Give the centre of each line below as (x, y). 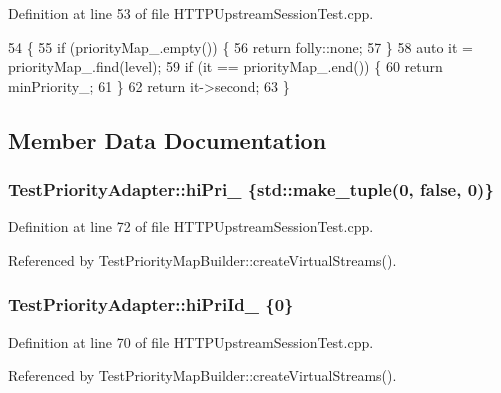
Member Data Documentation (167, 139)
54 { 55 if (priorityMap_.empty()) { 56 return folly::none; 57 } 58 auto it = (240, 46)
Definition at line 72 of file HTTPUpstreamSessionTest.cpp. (191, 226)
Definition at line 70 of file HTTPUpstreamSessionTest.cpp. (191, 341)
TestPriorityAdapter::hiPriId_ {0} (151, 304)
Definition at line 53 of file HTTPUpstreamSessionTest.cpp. (191, 13)
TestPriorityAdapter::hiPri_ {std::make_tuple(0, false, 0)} (251, 189)
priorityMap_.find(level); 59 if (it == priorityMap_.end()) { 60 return (225, 66)
